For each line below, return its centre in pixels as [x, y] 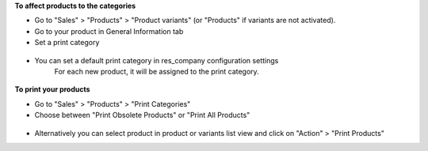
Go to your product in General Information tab [109, 31]
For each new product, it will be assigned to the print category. [157, 71]
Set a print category [67, 43]
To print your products [52, 89]
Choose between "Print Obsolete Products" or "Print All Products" [142, 115]
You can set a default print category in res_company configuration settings [157, 60]
